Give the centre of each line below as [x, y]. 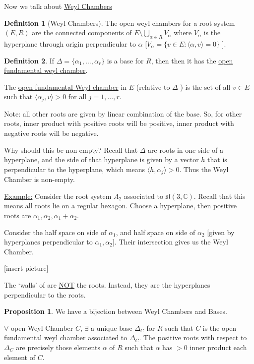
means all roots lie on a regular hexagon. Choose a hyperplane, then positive [121, 206]
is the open [220, 328]
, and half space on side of [156, 232]
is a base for [125, 60]
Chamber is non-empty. [39, 179]
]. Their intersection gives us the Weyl [170, 242]
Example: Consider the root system [58, 196]
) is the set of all [205, 87]
